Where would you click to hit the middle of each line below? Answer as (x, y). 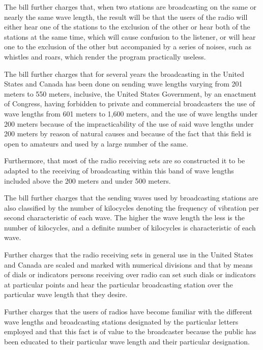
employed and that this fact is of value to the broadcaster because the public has (130, 331)
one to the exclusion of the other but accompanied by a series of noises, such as (128, 47)
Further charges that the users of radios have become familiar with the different (128, 312)
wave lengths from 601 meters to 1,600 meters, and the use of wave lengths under (131, 113)
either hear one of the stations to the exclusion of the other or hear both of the (127, 27)
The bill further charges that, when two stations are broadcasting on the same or (130, 7)
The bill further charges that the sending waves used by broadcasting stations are (131, 198)
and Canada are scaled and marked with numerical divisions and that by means (128, 264)
